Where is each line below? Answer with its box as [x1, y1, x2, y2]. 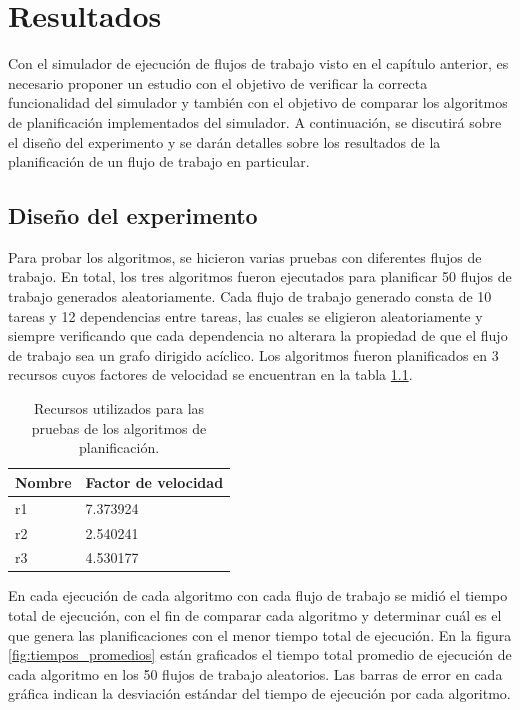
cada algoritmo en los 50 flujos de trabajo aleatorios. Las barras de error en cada [8, 663, 503, 684]
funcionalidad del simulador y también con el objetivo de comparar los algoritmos [8, 92, 508, 113]
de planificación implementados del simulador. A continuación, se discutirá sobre [8, 111, 502, 132]
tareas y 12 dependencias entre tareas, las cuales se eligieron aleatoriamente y [8, 305, 483, 326]
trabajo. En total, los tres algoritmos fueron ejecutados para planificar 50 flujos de [8, 266, 512, 287]
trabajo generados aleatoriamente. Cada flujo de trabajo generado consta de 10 [8, 286, 492, 307]
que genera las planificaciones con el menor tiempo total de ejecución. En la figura [8, 624, 512, 645]
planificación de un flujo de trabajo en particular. [8, 151, 310, 172]
